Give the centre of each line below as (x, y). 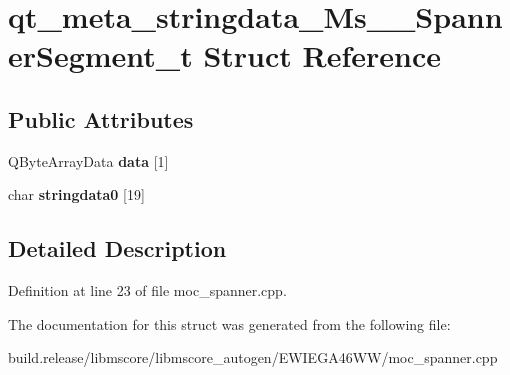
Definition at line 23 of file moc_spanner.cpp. (147, 290)
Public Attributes (101, 118)
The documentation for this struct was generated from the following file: (229, 323)
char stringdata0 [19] (76, 194)
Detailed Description (117, 248)
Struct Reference (322, 55)
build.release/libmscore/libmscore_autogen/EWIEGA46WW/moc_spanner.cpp (253, 357)
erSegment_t (100, 55)
